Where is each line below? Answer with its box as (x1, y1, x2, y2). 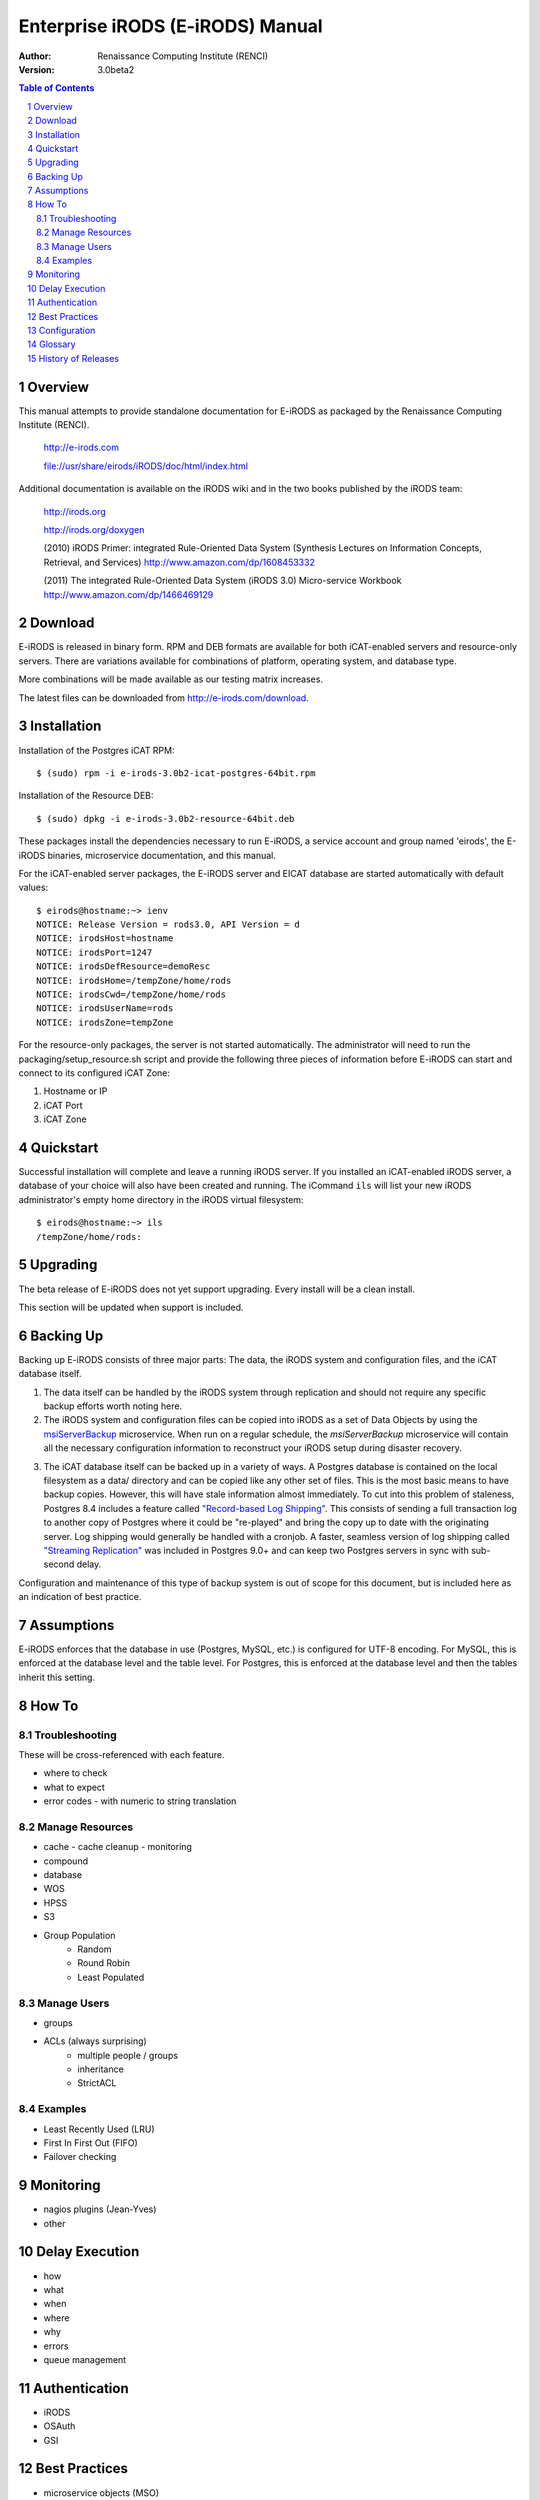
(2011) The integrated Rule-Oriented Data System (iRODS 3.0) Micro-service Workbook (43, 575, 402, 587)
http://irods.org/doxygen (43, 524, 145, 535)
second (43, 1558, 75, 1570)
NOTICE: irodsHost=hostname (36, 933, 174, 944)
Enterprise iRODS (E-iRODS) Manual (18, 15, 324, 37)
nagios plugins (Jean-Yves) (43, 2203, 157, 2215)
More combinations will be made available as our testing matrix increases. (18, 673, 324, 685)
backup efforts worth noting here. (43, 1400, 183, 1412)
